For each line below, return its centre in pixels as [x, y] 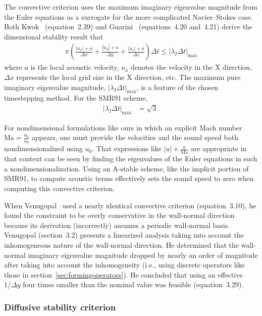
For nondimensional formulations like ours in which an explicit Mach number [123, 127]
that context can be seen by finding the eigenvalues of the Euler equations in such [131, 159]
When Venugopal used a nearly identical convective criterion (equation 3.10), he [130, 205]
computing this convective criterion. [60, 188]
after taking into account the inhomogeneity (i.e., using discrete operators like [124, 265]
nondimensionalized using [43, 148]
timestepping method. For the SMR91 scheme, [76, 98]
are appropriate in [219, 148]
